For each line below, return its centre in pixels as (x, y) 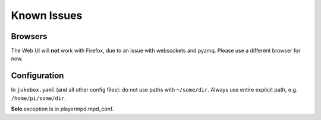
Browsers (29, 36)
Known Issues (47, 15)
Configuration (37, 76)
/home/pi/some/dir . (39, 98)
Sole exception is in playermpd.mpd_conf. (62, 109)
